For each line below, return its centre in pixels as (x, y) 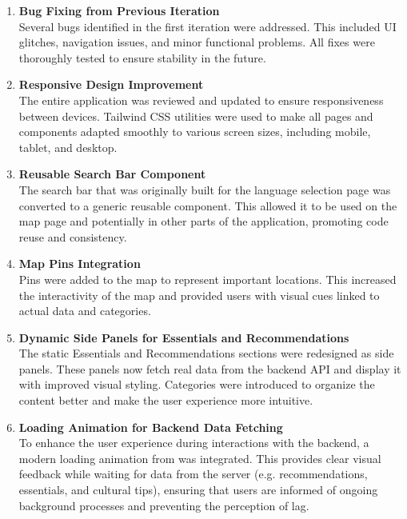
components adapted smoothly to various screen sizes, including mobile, (195, 132)
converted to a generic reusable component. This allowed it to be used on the (208, 205)
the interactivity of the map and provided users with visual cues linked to (199, 295)
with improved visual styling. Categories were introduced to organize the (197, 384)
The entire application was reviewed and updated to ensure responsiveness (201, 100)
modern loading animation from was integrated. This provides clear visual (200, 458)
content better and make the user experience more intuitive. (166, 400)
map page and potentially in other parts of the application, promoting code (203, 221)
